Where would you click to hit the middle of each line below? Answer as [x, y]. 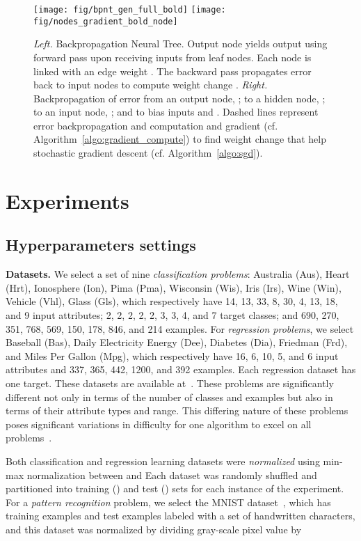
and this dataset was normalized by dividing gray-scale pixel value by [154, 529]
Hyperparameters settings [101, 245]
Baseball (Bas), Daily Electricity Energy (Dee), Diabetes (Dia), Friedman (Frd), [177, 342]
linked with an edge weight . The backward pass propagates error [173, 71]
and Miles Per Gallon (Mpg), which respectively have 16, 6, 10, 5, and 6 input [172, 355]
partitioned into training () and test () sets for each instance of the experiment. [175, 488]
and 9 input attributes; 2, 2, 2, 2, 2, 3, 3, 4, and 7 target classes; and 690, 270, [173, 315]
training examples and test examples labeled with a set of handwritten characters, [180, 516]
